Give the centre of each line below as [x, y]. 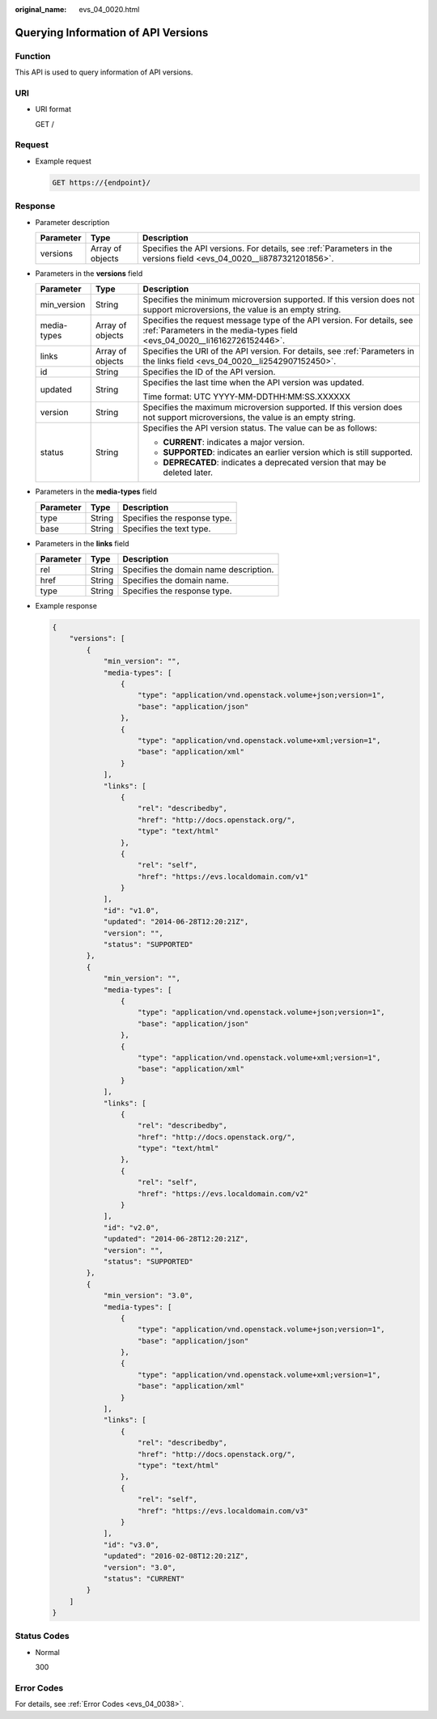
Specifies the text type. [167, 528]
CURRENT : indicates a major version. [234, 443]
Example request [64, 161]
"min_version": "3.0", [148, 1296]
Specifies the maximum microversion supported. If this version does [273, 407]
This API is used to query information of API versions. [104, 72]
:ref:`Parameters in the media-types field [221, 330]
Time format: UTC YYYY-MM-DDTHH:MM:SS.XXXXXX [247, 397]
